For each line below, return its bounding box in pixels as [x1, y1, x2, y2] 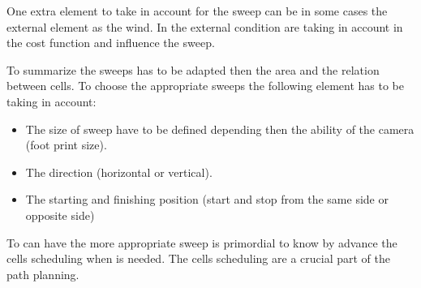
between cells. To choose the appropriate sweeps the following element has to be [6, 77, 404, 94]
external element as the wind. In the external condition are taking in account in [6, 18, 403, 35]
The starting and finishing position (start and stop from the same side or [25, 191, 389, 208]
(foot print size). [25, 136, 107, 153]
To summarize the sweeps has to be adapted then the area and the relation [6, 61, 380, 78]
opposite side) [25, 206, 95, 223]
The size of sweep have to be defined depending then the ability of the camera [25, 120, 415, 137]
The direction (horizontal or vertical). [25, 163, 213, 180]
